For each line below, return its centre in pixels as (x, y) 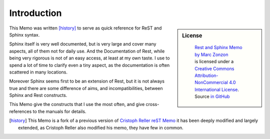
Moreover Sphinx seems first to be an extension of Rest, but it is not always (87, 81)
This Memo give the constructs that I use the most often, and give (77, 104)
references (20, 111)
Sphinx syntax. (24, 34)
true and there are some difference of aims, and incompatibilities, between (86, 88)
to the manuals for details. (59, 111)
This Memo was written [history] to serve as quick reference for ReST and (85, 28)
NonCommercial (211, 82)
